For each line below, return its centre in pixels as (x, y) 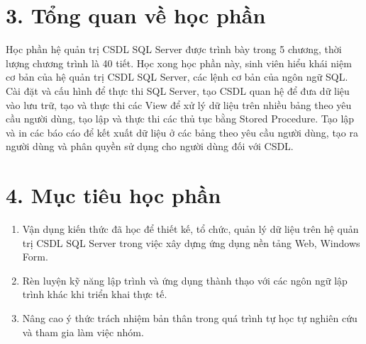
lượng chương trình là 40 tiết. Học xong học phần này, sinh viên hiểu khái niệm (179, 63)
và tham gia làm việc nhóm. (83, 332)
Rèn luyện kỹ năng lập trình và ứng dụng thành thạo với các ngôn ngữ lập (185, 280)
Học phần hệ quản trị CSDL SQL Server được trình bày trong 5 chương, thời (174, 49)
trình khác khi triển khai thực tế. (95, 294)
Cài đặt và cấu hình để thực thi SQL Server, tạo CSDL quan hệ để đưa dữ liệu (178, 90)
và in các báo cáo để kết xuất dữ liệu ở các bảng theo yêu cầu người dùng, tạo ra (182, 132)
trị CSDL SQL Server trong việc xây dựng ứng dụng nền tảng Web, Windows (191, 242)
